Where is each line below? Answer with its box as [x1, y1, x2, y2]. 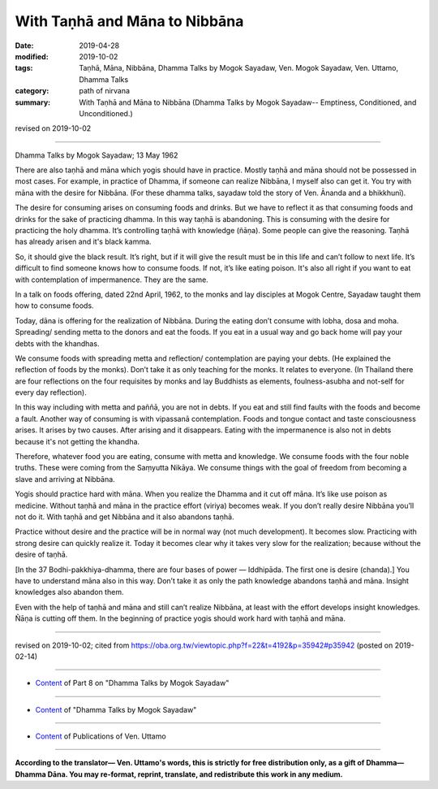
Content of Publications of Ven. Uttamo [35, 731, 166, 741]
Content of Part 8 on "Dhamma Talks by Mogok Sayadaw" [35, 678, 230, 688]
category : [15, 86, 49, 96]
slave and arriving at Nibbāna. [15, 474, 115, 483]
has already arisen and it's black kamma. [15, 236, 152, 247]
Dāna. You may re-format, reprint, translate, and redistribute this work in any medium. [47, 769, 344, 779]
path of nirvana [79, 86, 130, 96]
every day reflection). [15, 388, 87, 397]
